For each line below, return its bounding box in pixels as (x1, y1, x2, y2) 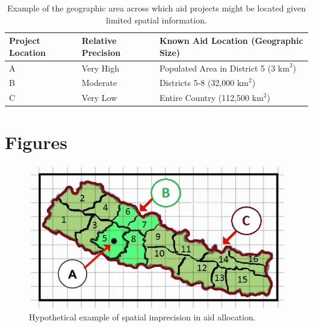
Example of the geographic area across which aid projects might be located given (7, 2, 306, 14)
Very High (81, 61, 119, 74)
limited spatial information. (106, 13, 207, 26)
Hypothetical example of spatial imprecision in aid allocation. (29, 310, 256, 323)
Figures (5, 129, 67, 154)
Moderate (81, 76, 117, 89)
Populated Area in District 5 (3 (159, 61, 276, 74)
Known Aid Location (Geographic (159, 34, 303, 47)
